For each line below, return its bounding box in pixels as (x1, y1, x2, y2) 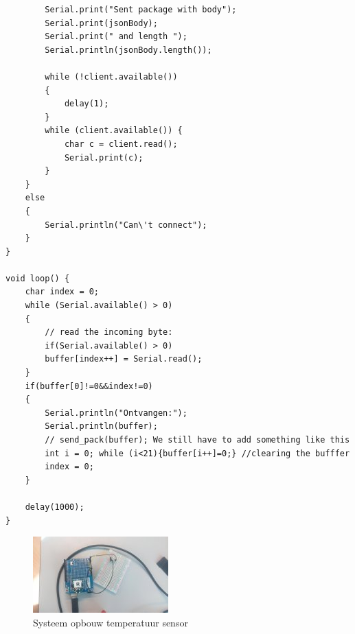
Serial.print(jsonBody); (45, 18, 158, 28)
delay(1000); (25, 502, 84, 512)
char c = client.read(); (64, 139, 178, 149)
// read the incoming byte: (45, 327, 173, 338)
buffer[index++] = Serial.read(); (45, 354, 203, 364)
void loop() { (5, 273, 70, 283)
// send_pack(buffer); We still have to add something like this (45, 435, 350, 445)
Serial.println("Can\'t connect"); (45, 220, 207, 230)
